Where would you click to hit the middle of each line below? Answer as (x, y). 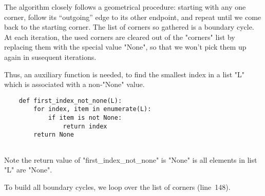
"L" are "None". (28, 170)
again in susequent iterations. (50, 57)
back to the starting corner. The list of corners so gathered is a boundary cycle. (129, 27)
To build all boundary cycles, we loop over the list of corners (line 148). (117, 187)
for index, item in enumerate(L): (92, 109)
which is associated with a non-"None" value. (74, 84)
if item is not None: (85, 118)
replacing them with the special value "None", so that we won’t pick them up (125, 47)
